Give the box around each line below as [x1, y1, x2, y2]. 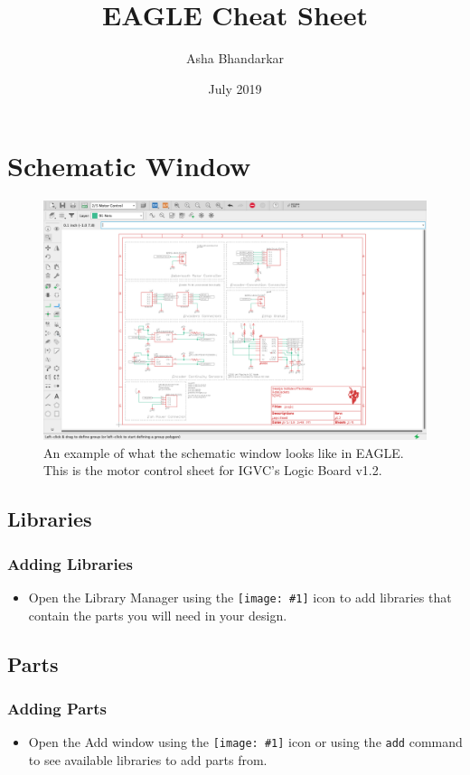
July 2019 [208, 79, 262, 98]
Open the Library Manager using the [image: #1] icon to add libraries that [28, 588, 452, 607]
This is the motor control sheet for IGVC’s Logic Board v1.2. [43, 461, 382, 480]
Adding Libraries [7, 552, 133, 574]
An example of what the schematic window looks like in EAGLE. [43, 443, 404, 462]
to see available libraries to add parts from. [28, 750, 268, 769]
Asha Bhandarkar [185, 49, 285, 68]
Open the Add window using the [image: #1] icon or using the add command [28, 733, 463, 752]
